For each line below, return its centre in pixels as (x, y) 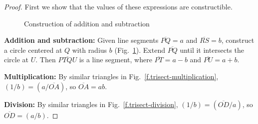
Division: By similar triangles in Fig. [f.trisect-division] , (91, 104)
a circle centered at (33, 50)
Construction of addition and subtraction (87, 23)
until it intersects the (212, 50)
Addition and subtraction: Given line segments (81, 40)
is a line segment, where (116, 60)
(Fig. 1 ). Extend (140, 50)
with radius (90, 50)
